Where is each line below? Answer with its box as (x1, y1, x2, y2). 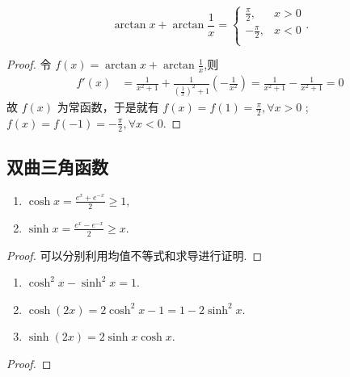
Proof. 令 (6, 56, 52, 73)
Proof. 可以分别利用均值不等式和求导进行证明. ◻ (6, 246, 263, 263)
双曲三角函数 (6, 154, 108, 179)
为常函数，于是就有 (57, 98, 159, 115)
